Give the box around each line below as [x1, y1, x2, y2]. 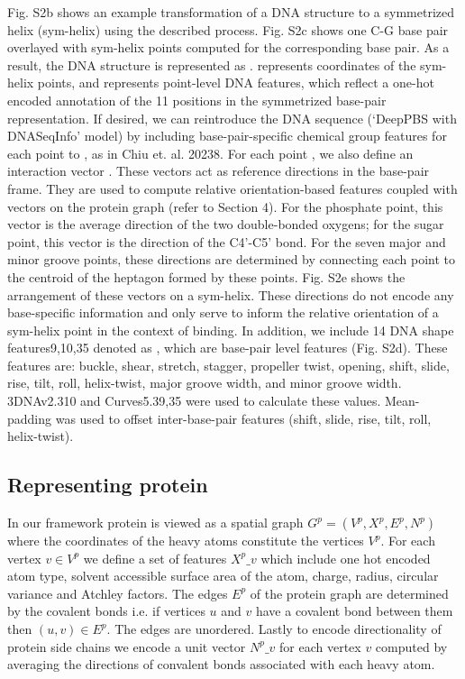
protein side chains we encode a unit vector [7, 637, 246, 656]
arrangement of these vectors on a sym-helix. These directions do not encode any [7, 285, 454, 304]
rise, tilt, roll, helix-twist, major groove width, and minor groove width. [7, 373, 402, 392]
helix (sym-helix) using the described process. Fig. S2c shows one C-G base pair [7, 20, 449, 39]
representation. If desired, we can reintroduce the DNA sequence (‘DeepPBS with [7, 108, 457, 127]
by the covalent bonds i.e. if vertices [7, 601, 205, 620]
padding [7, 408, 52, 427]
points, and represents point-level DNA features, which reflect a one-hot [37, 73, 434, 92]
